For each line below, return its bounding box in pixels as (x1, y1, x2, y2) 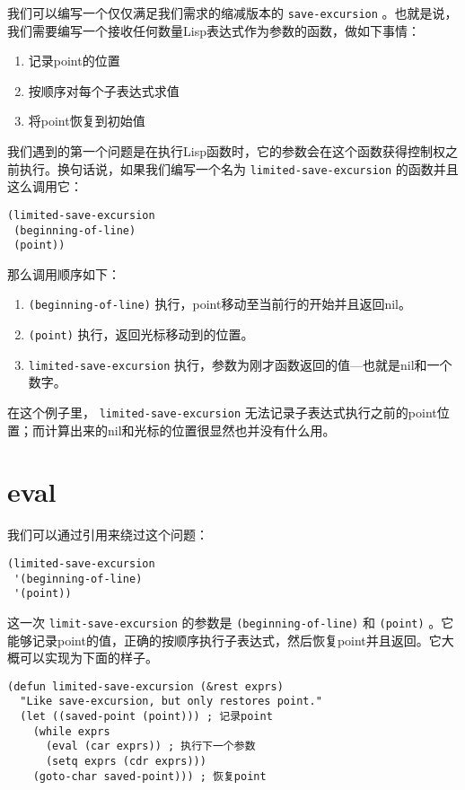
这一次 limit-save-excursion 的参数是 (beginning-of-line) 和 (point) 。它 (7, 612, 454, 631)
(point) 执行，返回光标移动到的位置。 (28, 325, 254, 344)
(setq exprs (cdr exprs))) (45, 755, 206, 768)
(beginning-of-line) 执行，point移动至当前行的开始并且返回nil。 (28, 294, 411, 313)
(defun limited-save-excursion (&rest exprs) (7, 680, 284, 693)
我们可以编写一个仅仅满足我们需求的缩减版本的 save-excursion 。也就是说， (7, 4, 458, 22)
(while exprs (32, 724, 110, 738)
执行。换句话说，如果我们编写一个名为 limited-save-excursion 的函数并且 (19, 159, 459, 178)
